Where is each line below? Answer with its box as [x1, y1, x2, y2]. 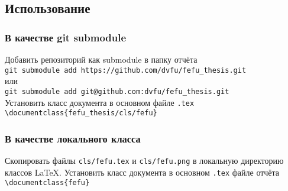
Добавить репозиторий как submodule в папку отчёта [5, 53, 198, 65]
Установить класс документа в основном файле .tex [5, 96, 195, 108]
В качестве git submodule [5, 30, 127, 44]
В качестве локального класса [5, 131, 141, 145]
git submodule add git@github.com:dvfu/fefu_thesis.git [5, 87, 229, 96]
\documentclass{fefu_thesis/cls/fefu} [5, 109, 157, 118]
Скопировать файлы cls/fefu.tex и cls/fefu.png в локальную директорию [5, 154, 284, 167]
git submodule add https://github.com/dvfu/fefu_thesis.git [5, 66, 247, 75]
